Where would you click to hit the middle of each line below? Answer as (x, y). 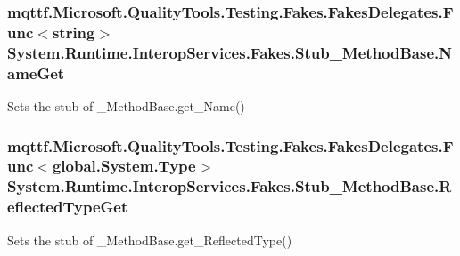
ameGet (36, 72)
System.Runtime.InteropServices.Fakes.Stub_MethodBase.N (230, 52)
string (74, 32)
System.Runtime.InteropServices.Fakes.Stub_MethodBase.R (230, 186)
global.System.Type (124, 166)
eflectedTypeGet (68, 207)
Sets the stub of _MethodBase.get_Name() (126, 105)
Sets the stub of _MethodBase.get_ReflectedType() (150, 240)
